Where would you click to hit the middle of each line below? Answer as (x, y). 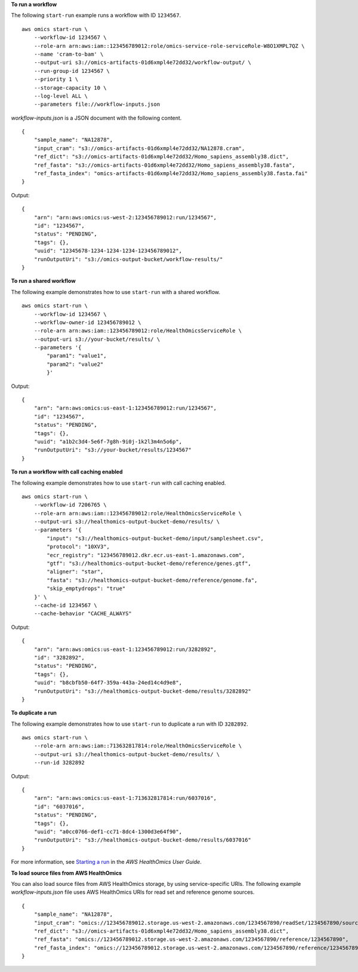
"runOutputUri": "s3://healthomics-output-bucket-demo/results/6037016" (143, 840)
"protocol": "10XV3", (78, 547)
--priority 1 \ (56, 80)
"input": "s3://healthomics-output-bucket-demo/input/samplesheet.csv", (155, 538)
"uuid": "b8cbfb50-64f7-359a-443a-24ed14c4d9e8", (108, 683)
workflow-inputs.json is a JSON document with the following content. (96, 118)
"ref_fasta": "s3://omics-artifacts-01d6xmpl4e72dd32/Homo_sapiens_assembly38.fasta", (164, 165)
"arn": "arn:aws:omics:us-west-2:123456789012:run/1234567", (125, 217)
